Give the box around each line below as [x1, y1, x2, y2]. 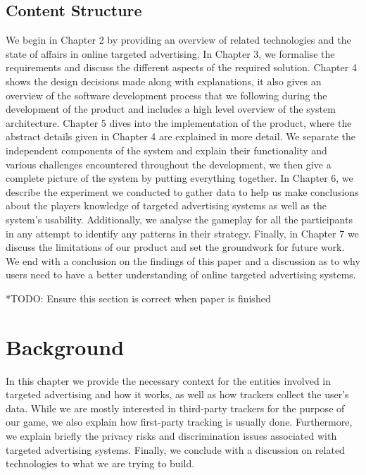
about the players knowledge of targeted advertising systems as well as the [6, 198, 327, 213]
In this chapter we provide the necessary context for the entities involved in [6, 373, 332, 388]
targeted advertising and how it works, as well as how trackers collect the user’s [6, 387, 349, 402]
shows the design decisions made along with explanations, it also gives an [6, 73, 322, 88]
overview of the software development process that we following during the [6, 87, 327, 102]
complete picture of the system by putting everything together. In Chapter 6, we [6, 171, 353, 185]
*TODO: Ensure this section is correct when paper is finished [6, 290, 271, 305]
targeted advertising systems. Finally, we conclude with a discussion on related [6, 442, 345, 457]
